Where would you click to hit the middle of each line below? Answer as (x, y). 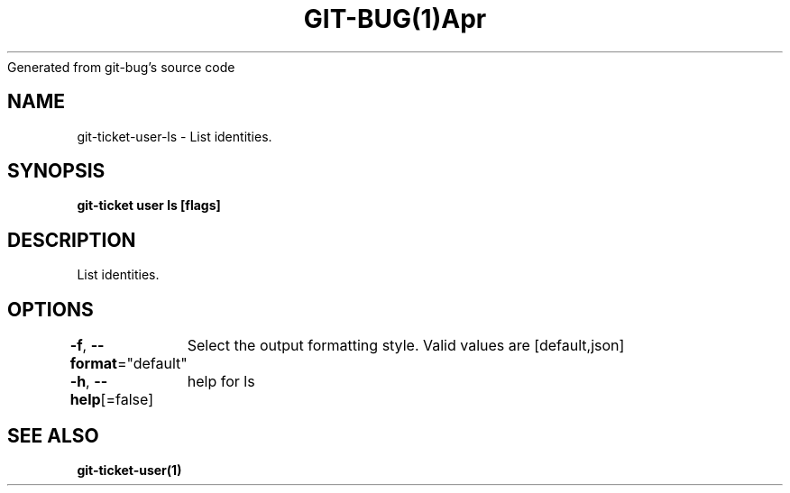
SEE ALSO (53, 435)
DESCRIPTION (72, 240)
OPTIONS (51, 309)
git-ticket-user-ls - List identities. (175, 136)
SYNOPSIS (56, 171)
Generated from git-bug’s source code (121, 67)
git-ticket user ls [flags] (149, 205)
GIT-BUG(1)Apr (395, 19)
